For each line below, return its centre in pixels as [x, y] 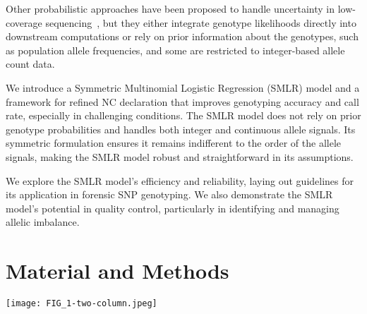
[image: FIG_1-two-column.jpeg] [82, 304]
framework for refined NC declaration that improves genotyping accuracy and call [182, 101]
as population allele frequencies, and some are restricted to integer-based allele [175, 50]
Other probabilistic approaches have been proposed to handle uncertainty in [170, 8]
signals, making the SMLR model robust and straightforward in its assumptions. [180, 156]
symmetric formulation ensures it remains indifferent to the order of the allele [174, 143]
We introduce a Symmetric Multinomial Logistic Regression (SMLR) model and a [183, 87]
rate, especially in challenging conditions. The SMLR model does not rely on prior [183, 115]
